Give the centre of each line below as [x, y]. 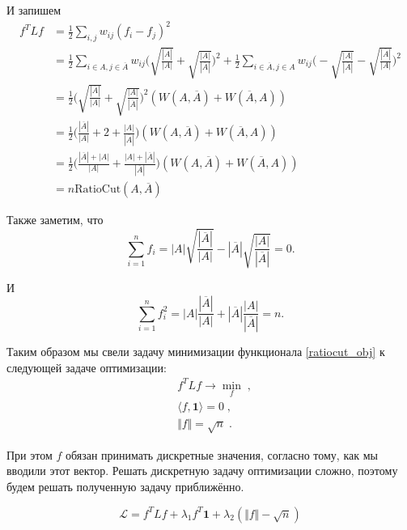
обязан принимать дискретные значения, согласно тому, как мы [222, 454]
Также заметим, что [55, 220]
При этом [30, 454]
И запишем [34, 10]
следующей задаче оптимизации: [87, 367]
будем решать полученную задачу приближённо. [125, 486]
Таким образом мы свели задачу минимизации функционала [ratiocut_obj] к [196, 351]
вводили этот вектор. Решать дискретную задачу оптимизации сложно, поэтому [202, 471]
